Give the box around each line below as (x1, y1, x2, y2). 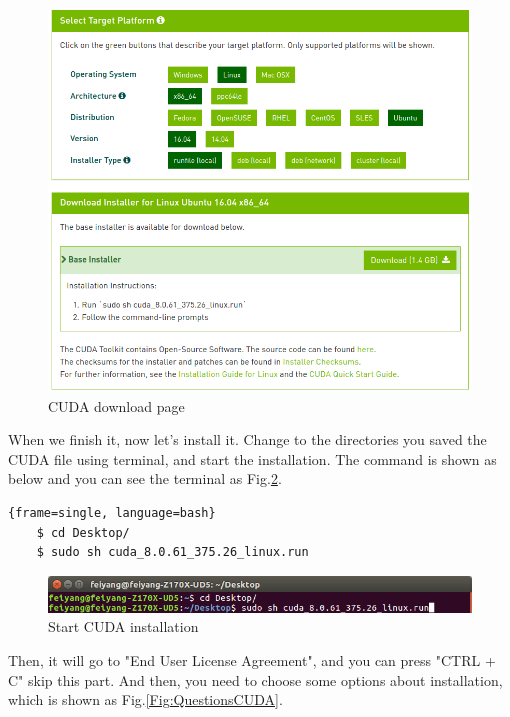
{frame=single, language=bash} (8, 506, 216, 521)
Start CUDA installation (48, 616, 199, 637)
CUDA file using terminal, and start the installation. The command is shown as (8, 448, 497, 469)
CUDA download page (48, 395, 185, 416)
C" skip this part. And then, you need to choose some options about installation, (8, 669, 503, 690)
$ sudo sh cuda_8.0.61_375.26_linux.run (36, 545, 309, 560)
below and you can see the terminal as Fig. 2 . (8, 468, 282, 489)
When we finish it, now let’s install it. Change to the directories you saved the (8, 429, 487, 450)
